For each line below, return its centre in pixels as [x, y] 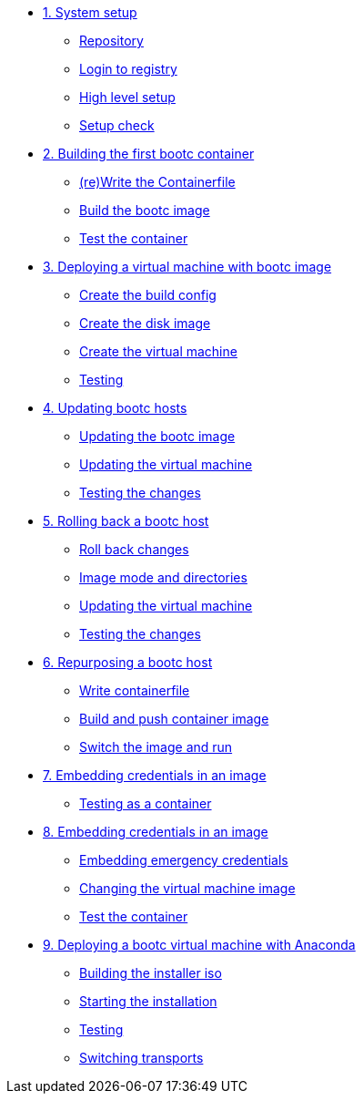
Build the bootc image [145, 210]
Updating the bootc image [157, 436]
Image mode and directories [163, 577]
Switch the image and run [156, 747]
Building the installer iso [151, 973]
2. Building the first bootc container [149, 154]
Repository [111, 41]
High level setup [127, 97]
